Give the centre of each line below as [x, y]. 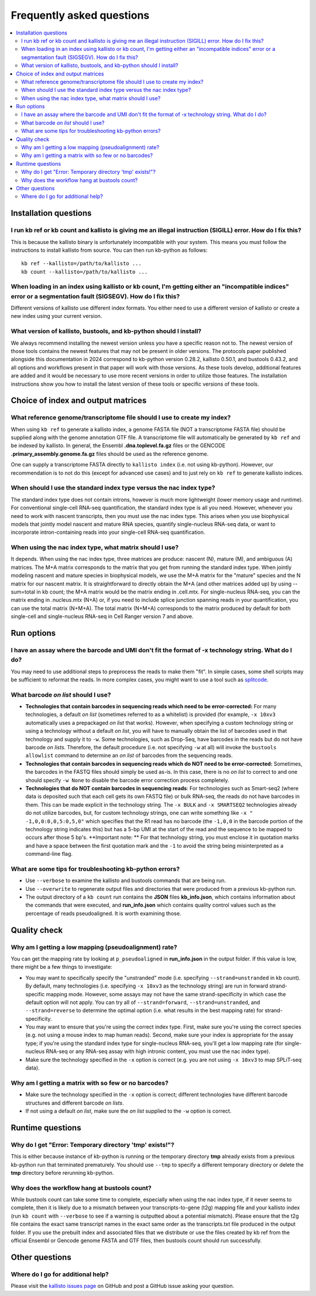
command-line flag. [49, 854]
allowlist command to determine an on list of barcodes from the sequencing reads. [129, 756]
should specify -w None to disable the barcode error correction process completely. [127, 780]
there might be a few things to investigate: [61, 967]
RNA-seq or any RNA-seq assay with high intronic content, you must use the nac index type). [158, 1051]
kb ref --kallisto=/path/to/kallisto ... [81, 264]
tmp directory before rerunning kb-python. [62, 1172]
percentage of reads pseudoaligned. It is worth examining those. [103, 913]
